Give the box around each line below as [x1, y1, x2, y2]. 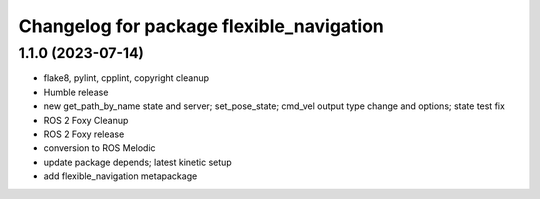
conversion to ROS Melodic [43, 142, 156, 154]
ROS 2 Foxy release [43, 128, 125, 140]
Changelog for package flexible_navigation [18, 15, 385, 37]
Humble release [43, 86, 109, 98]
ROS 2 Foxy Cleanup [43, 114, 129, 126]
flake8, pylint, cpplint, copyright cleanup [43, 72, 210, 84]
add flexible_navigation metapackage [43, 170, 198, 182]
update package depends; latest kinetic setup [43, 156, 232, 168]
